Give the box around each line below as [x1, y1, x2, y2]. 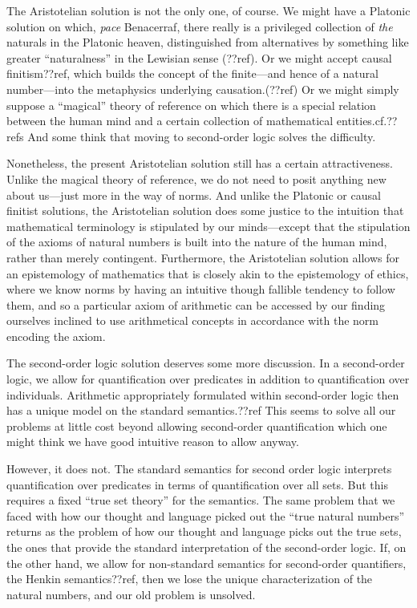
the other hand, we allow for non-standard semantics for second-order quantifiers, [6, 554, 407, 571]
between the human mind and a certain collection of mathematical [6, 112, 334, 129]
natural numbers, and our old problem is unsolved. [6, 586, 256, 602]
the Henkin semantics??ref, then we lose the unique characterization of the [6, 570, 373, 587]
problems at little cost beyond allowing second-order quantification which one [6, 417, 387, 434]
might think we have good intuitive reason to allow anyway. [6, 433, 299, 450]
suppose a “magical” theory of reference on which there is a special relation [6, 96, 376, 113]
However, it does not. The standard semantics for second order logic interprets [6, 460, 392, 477]
